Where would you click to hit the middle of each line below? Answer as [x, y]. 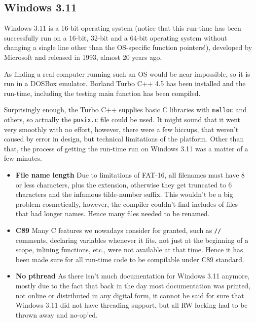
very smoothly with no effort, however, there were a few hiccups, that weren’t [121, 129]
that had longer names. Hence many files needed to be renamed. [112, 213]
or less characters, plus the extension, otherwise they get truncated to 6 [124, 184]
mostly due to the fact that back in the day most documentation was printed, [133, 286]
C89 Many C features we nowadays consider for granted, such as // [118, 230]
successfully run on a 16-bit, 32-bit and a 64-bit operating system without [116, 37]
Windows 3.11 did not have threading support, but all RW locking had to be [131, 305]
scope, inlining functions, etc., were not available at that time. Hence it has [129, 250]
